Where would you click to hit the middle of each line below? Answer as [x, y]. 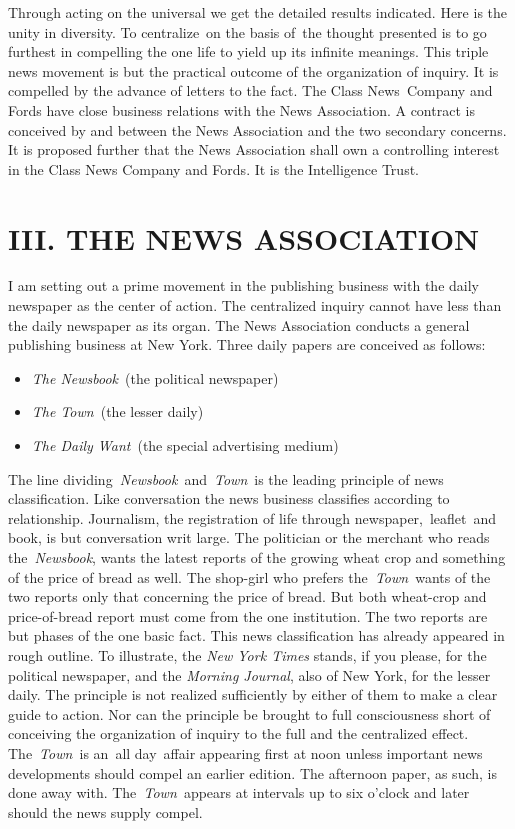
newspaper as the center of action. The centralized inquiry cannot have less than [255, 305]
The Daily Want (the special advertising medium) [185, 445]
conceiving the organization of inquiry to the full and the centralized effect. [238, 733]
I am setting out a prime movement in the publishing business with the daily [243, 285]
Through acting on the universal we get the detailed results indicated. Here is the [257, 12]
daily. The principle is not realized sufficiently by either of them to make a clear [253, 694]
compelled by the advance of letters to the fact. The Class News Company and [250, 90]
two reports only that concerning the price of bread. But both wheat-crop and [247, 596]
